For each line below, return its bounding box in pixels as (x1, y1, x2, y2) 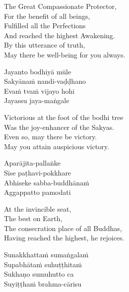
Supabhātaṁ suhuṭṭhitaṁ (4, 259, 82, 269)
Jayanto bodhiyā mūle (4, 66, 71, 76)
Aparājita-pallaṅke (4, 158, 61, 168)
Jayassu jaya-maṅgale (4, 95, 69, 106)
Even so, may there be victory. (4, 131, 97, 142)
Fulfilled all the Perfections (4, 20, 86, 31)
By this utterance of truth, (4, 40, 85, 50)
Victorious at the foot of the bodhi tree (4, 112, 124, 122)
